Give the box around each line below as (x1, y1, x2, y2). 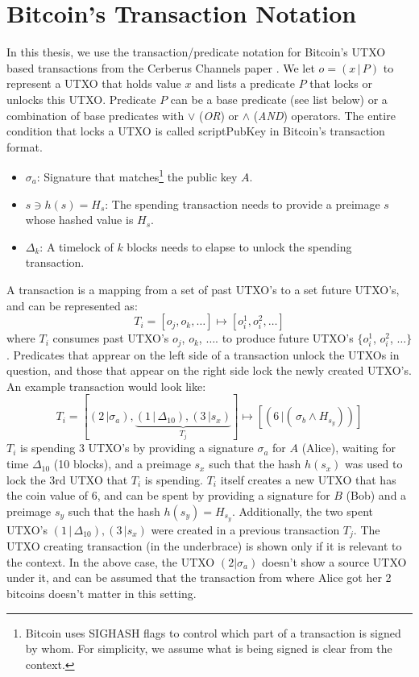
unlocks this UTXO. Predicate (6, 90, 156, 107)
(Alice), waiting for (301, 439, 396, 456)
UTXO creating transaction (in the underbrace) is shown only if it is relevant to (6, 538, 402, 554)
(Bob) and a (346, 487, 407, 504)
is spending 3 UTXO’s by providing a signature (20, 439, 254, 456)
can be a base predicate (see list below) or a (170, 90, 388, 107)
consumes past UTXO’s (52, 330, 169, 347)
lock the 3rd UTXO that (6, 471, 128, 488)
